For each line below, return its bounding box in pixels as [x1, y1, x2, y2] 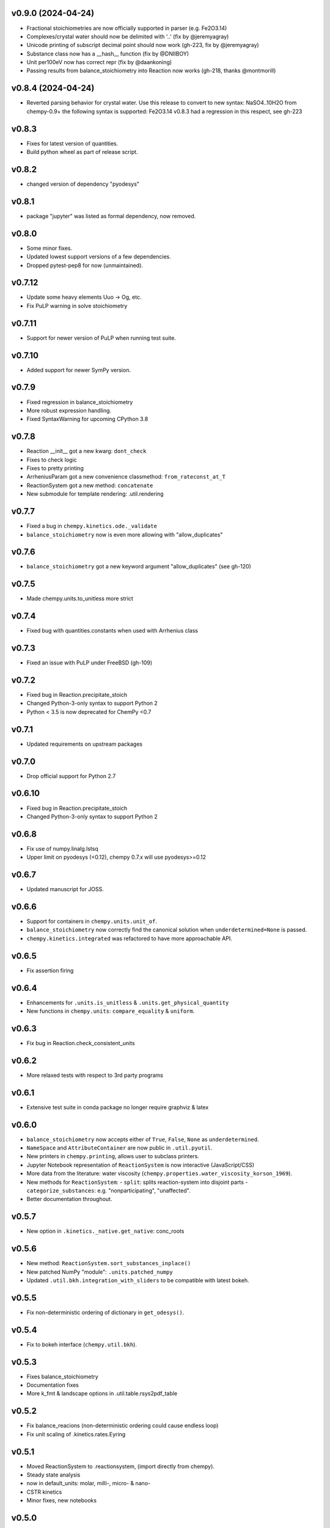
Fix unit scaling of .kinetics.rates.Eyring [26, 1430, 126, 1438]
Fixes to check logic [26, 456, 78, 463]
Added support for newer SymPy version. [26, 366, 131, 373]
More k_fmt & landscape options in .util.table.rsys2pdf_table [26, 1390, 177, 1397]
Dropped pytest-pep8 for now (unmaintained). [26, 262, 144, 269]
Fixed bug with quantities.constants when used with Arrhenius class [26, 627, 199, 634]
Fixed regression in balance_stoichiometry [26, 398, 133, 406]
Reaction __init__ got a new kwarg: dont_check [26, 447, 147, 455]
